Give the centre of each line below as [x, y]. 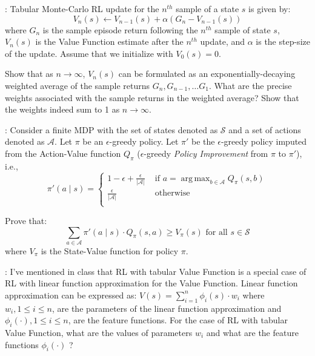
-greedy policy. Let [144, 141]
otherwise [172, 193]
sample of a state [207, 8]
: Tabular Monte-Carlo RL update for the [82, 8]
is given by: [270, 8]
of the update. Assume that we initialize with [89, 53]
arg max [195, 178]
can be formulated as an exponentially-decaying [207, 74]
